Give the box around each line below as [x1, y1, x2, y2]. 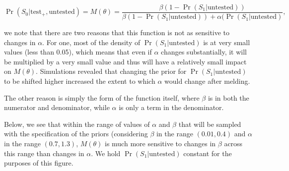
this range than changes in [4, 148, 84, 158]
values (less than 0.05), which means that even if [4, 47, 152, 57]
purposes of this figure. [4, 158, 73, 168]
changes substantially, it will [161, 47, 247, 57]
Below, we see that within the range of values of [4, 118, 150, 129]
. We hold [91, 148, 121, 158]
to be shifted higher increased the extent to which [4, 76, 155, 86]
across [224, 138, 243, 148]
